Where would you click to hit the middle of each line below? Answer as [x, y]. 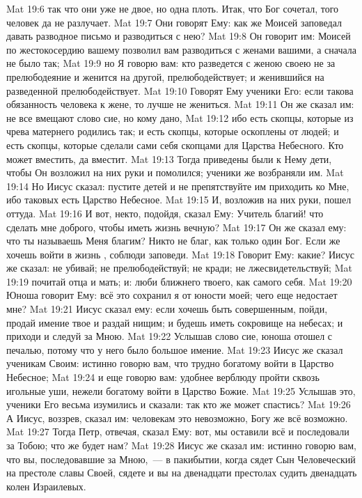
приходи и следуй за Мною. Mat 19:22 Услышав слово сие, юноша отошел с [170, 336]
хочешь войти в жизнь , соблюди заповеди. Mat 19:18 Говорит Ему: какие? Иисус [180, 254]
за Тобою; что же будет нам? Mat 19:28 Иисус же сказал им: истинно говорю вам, [181, 445]
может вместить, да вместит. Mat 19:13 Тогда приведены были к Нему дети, [169, 158]
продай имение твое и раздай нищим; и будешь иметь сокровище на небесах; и [175, 322]
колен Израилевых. [46, 486]
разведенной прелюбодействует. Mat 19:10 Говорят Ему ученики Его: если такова [180, 90]
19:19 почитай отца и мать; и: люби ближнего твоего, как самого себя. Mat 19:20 [179, 281]
